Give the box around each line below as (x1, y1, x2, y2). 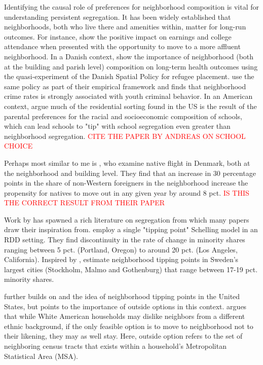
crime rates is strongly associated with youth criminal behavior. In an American (4, 91, 253, 101)
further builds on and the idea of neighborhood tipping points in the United (4, 291, 240, 302)
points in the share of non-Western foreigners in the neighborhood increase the (4, 177, 248, 188)
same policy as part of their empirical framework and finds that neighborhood (4, 81, 246, 91)
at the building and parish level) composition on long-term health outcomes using (4, 61, 258, 71)
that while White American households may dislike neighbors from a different (4, 311, 245, 321)
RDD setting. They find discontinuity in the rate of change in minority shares (4, 234, 245, 245)
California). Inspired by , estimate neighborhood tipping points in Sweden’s (4, 254, 239, 265)
